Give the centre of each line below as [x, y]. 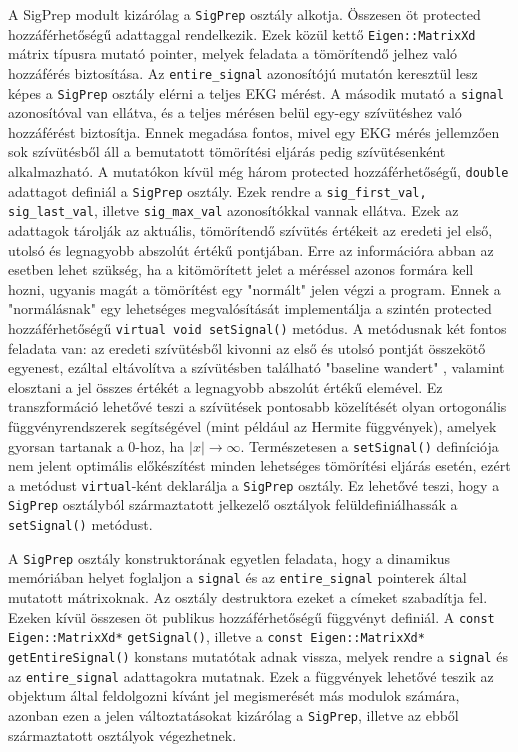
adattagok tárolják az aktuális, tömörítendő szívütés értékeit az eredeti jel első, [250, 229]
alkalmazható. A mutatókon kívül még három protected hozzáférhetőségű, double [258, 171]
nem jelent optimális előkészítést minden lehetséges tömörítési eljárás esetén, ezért [259, 465]
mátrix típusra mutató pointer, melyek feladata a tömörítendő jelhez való [233, 53]
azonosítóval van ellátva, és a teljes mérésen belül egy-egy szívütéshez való [235, 112]
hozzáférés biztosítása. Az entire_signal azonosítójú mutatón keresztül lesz [243, 72]
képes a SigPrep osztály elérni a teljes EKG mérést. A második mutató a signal [256, 92]
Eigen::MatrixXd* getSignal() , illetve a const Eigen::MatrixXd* [216, 636]
